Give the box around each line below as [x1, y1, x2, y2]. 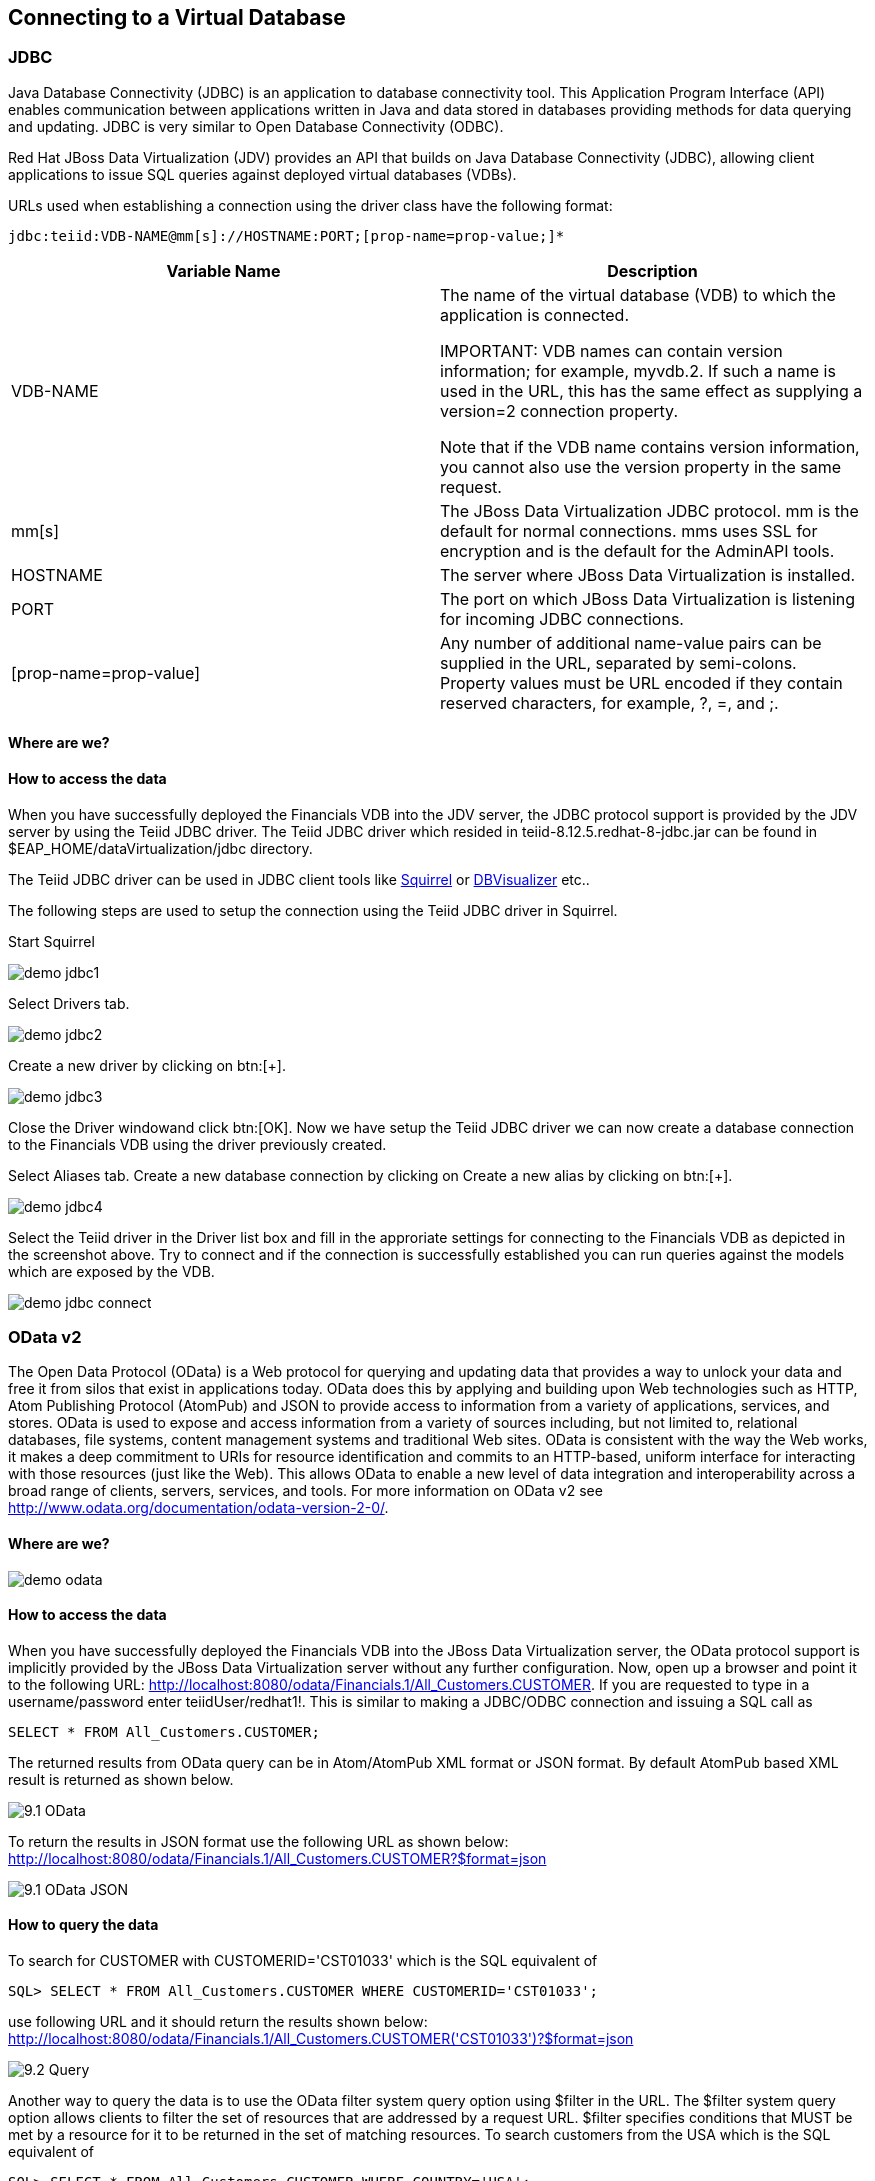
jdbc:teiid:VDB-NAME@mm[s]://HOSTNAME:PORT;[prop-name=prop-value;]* [8, 227, 565, 244]
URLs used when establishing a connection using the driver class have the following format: [8, 196, 613, 214]
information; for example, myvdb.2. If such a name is [440, 360, 836, 381]
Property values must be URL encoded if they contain [440, 672, 843, 693]
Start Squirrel [8, 932, 95, 950]
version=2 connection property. [440, 400, 678, 421]
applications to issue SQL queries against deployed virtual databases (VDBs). [8, 165, 517, 183]
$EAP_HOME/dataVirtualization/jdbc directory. [8, 839, 313, 857]
